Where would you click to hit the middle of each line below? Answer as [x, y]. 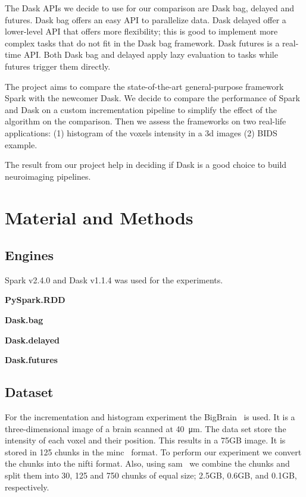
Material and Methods [99, 217]
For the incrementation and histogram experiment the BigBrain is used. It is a [150, 417]
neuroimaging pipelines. [48, 176]
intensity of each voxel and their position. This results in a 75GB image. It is [145, 440]
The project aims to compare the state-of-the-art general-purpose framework [144, 86]
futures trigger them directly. [58, 66]
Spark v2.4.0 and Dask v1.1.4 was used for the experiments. [114, 279]
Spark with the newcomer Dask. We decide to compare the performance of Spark [152, 98]
